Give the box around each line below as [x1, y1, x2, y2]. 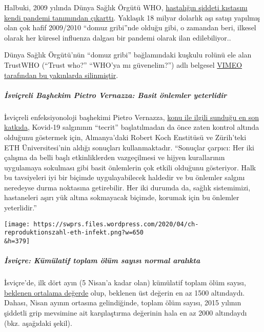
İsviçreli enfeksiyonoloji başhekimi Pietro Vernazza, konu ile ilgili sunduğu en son [4, 111, 259, 122]
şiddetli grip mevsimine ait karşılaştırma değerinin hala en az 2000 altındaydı [4, 307, 247, 318]
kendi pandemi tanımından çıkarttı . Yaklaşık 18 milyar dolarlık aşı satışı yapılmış [4, 12, 260, 23]
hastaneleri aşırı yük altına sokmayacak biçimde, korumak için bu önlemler [4, 192, 239, 203]
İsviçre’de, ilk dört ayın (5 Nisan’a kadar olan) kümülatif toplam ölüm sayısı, [4, 277, 246, 288]
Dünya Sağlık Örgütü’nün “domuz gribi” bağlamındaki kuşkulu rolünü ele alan [4, 49, 252, 60]
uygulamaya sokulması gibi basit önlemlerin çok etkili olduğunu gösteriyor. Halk [4, 162, 256, 172]
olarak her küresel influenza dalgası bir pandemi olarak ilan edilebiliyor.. [4, 32, 231, 43]
